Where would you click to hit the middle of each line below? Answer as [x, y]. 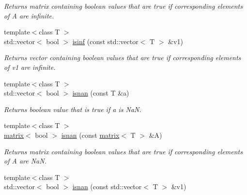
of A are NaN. [25, 161]
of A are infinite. [29, 15]
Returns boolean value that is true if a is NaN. [73, 109]
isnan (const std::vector [107, 187]
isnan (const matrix [90, 135]
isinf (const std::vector [105, 41]
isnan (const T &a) [101, 93]
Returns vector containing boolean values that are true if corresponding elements [123, 57]
